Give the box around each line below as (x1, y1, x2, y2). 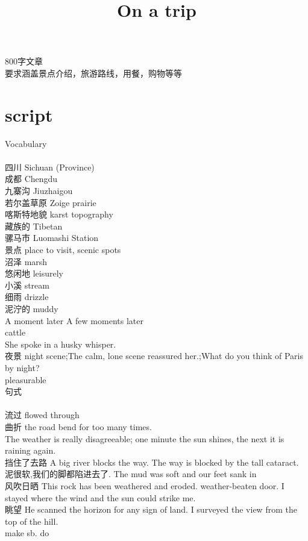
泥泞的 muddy (5, 302, 58, 314)
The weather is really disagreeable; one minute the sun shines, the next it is (5, 432, 284, 445)
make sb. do (5, 527, 49, 539)
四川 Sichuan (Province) (5, 160, 95, 173)
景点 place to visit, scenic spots (5, 243, 121, 256)
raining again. (5, 444, 56, 457)
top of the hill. (5, 514, 58, 527)
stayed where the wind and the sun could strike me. (5, 491, 196, 504)
